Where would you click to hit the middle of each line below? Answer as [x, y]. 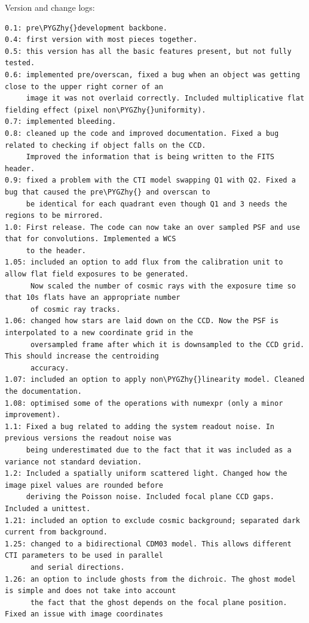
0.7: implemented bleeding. [61, 122]
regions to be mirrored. [54, 216]
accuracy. [50, 368]
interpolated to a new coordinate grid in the [99, 333]
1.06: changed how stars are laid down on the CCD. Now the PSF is [142, 321]
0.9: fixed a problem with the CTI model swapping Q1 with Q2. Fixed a [150, 180]
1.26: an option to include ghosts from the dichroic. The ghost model [150, 579]
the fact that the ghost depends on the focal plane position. [159, 602]
